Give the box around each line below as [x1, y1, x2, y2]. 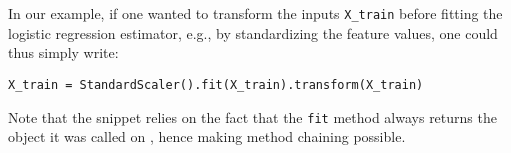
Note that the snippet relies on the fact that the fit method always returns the [8, 106, 497, 127]
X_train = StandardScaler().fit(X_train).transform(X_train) [8, 77, 424, 92]
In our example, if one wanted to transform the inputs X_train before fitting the [8, 3, 503, 23]
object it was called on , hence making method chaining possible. [8, 126, 406, 147]
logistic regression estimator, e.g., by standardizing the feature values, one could [8, 22, 498, 43]
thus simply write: [8, 42, 119, 63]
